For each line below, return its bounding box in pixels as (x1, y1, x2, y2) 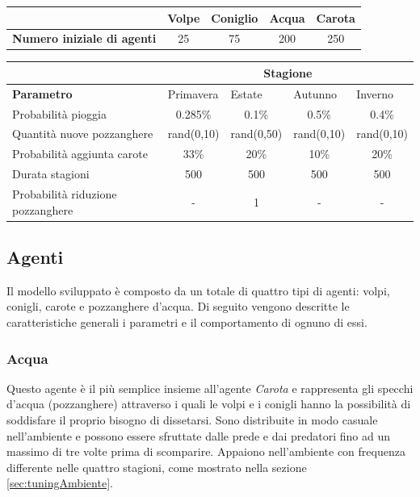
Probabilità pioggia (12, 105, 107, 122)
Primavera (167, 85, 219, 102)
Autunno (293, 85, 338, 102)
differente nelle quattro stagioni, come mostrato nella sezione (6, 458, 307, 475)
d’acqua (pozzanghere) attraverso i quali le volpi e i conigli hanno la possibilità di (6, 395, 411, 412)
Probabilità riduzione (12, 186, 117, 202)
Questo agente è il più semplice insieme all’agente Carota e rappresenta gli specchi (6, 379, 414, 396)
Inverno (356, 85, 394, 102)
